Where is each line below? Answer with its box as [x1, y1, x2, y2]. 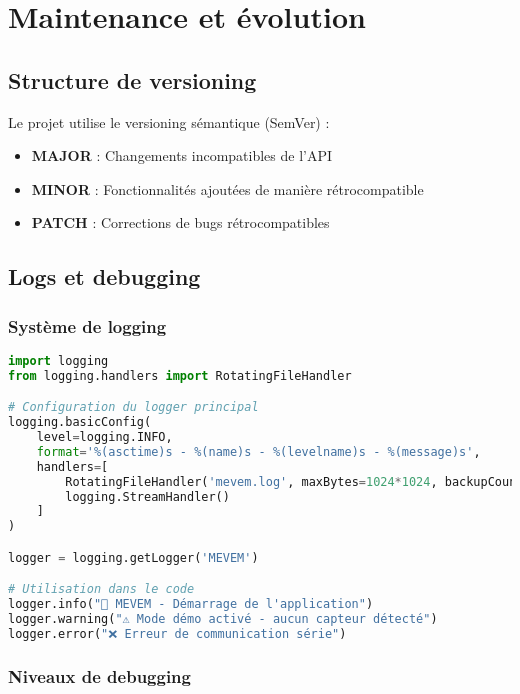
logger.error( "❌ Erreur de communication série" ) [8, 627, 347, 642]
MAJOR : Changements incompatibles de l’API [31, 145, 333, 166]
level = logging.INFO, [36, 430, 173, 445]
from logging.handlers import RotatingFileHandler [8, 368, 352, 383]
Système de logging [8, 313, 167, 338]
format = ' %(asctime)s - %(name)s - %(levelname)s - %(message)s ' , [36, 444, 481, 459]
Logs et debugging [8, 261, 201, 292]
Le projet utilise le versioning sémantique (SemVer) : [8, 111, 330, 132]
